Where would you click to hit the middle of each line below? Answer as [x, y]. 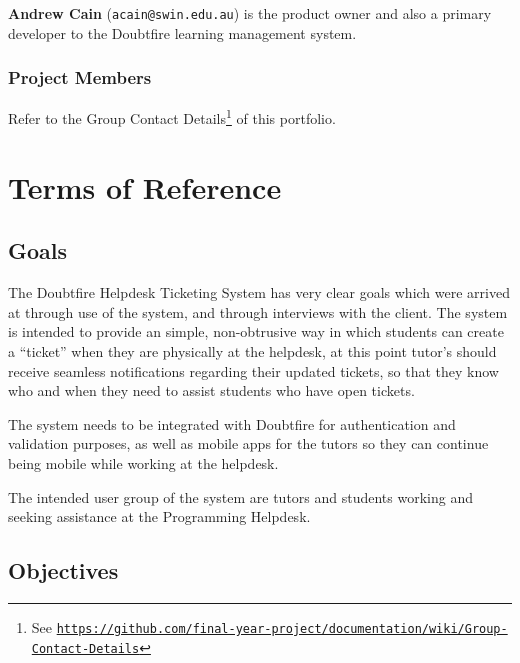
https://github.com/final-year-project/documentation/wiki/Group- [282, 629]
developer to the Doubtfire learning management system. [182, 32]
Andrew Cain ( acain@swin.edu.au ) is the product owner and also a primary [250, 13]
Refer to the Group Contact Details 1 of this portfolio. [172, 117]
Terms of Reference [145, 186]
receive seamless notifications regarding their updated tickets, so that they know [253, 370]
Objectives [63, 570]
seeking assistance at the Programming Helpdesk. [159, 516]
